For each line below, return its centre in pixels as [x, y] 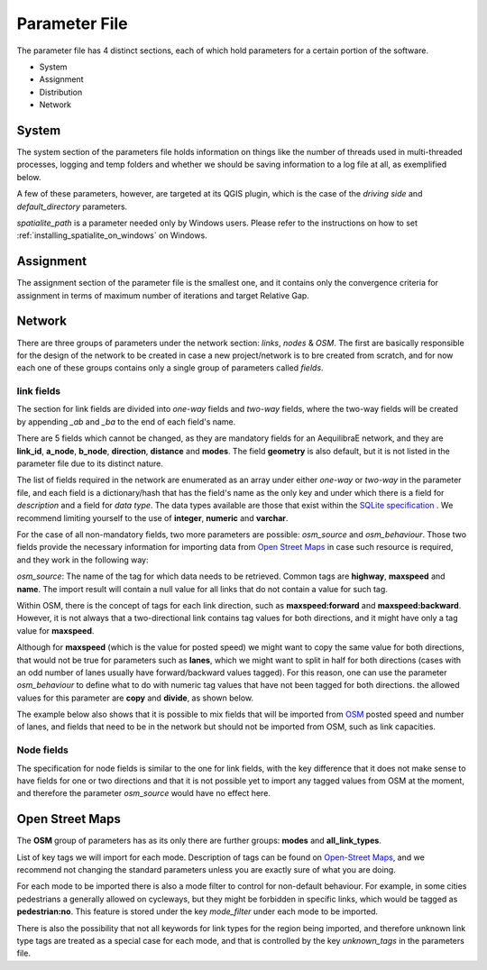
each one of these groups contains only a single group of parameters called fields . [170, 368]
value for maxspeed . [55, 630]
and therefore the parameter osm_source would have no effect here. [143, 793]
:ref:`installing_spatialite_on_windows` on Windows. [112, 235]
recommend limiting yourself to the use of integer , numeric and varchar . [152, 517]
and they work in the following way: [83, 560]
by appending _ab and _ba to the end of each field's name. [126, 421]
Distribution [61, 92]
